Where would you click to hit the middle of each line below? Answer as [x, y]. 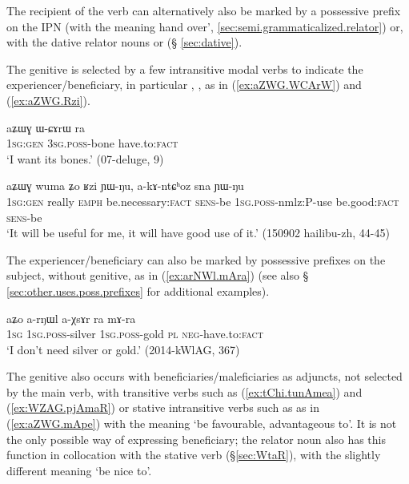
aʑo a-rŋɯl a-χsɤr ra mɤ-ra [71, 318]
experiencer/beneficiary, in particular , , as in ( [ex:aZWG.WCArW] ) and [184, 85]
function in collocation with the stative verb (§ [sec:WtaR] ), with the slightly [194, 455]
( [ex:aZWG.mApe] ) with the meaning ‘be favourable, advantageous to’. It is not [202, 423]
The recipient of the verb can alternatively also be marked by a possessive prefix [204, 10]
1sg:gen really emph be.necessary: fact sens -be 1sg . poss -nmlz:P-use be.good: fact [203, 201]
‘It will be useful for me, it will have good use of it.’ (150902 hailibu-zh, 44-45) [198, 233]
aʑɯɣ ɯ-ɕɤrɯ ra [46, 127]
